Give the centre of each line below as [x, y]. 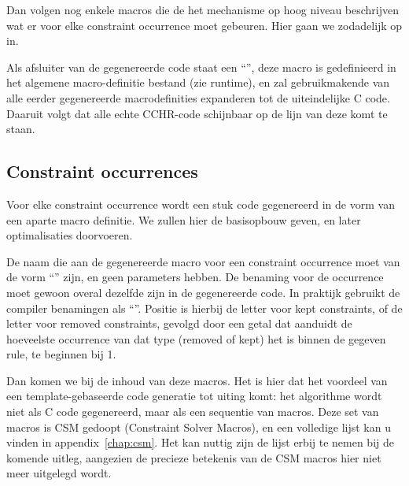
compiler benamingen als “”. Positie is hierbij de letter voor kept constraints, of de [204, 308]
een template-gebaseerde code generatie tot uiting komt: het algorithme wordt [194, 396]
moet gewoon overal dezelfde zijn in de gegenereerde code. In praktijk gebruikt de [203, 292]
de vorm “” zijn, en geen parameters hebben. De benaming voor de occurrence [195, 277]
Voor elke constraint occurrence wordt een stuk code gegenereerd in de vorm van [201, 204]
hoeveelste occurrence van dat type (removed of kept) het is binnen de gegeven [196, 338]
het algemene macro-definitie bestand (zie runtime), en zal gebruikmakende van [198, 82]
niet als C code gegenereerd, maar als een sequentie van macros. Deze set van [193, 412]
